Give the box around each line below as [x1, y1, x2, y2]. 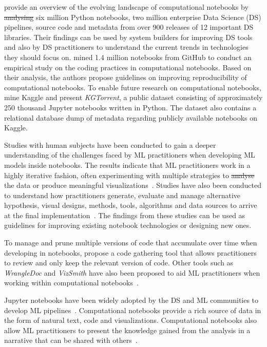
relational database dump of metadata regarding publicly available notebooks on [4, 112, 258, 123]
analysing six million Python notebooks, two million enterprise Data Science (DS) [4, 11, 261, 22]
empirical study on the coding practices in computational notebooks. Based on [4, 62, 252, 72]
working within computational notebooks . [4, 277, 139, 288]
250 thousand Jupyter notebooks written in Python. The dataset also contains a [4, 102, 257, 112]
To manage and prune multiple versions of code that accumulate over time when [4, 237, 257, 248]
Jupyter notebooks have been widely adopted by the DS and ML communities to [4, 295, 259, 305]
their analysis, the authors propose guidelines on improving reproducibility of [4, 72, 247, 83]
